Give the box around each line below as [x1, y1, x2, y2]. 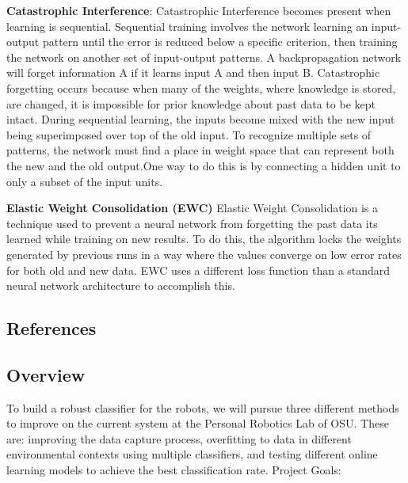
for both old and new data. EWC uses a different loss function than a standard [6, 261, 391, 278]
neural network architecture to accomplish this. [6, 277, 235, 294]
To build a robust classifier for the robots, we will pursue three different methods [6, 399, 399, 416]
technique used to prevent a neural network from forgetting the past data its [6, 215, 378, 231]
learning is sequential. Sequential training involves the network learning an [6, 17, 368, 34]
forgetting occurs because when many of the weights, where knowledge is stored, [6, 79, 396, 96]
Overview [6, 362, 86, 386]
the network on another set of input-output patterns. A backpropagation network [6, 48, 402, 65]
